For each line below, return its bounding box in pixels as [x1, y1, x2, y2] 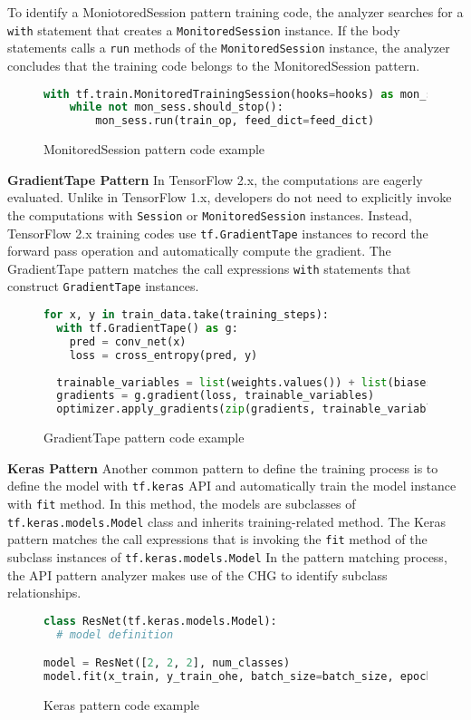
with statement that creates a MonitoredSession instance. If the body [7, 20, 400, 39]
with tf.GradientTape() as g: [56, 322, 238, 335]
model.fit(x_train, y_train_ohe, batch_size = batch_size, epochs [43, 670, 439, 684]
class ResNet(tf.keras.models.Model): [43, 614, 277, 628]
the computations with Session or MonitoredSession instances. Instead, [7, 205, 412, 224]
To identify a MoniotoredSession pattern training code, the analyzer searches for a [7, 3, 464, 21]
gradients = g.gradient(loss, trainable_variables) [56, 389, 375, 403]
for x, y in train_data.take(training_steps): [43, 308, 330, 322]
